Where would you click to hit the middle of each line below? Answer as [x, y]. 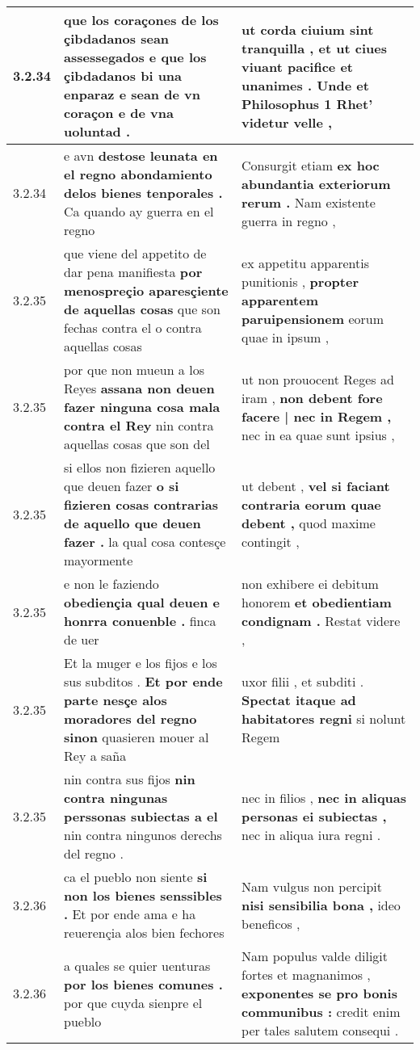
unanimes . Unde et [305, 85]
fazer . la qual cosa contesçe [145, 542]
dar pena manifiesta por [133, 272]
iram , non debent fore [312, 397]
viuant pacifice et [297, 66]
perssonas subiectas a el [141, 816]
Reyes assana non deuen [139, 388]
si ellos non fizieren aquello [140, 467]
